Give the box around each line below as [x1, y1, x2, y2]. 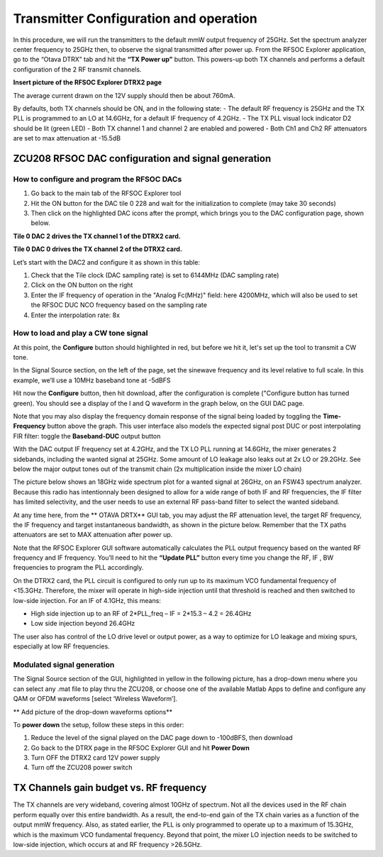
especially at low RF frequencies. [13, 642, 110, 651]
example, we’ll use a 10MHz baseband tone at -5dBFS [13, 376, 171, 385]
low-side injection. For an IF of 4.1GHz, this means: [13, 596, 161, 604]
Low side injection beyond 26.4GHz [30, 619, 135, 628]
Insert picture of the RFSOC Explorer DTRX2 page [13, 78, 162, 87]
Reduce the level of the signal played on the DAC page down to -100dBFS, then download [30, 734, 294, 742]
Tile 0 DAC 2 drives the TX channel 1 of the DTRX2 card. [13, 231, 181, 240]
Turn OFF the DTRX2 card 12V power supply [30, 753, 160, 762]
